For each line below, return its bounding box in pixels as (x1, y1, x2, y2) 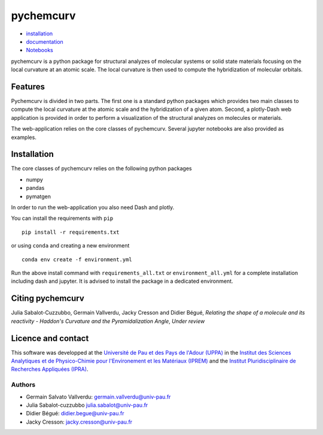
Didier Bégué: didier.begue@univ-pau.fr (26, 410, 124, 417)
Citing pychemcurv (11, 294, 85, 304)
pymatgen (26, 192, 51, 200)
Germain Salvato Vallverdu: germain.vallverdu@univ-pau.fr (26, 393, 171, 400)
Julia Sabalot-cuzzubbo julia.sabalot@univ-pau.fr (26, 401, 148, 409)
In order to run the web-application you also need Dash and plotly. (11, 204, 175, 211)
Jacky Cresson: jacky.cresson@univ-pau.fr (26, 418, 133, 425)
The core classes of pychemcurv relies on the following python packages (11, 165, 192, 172)
